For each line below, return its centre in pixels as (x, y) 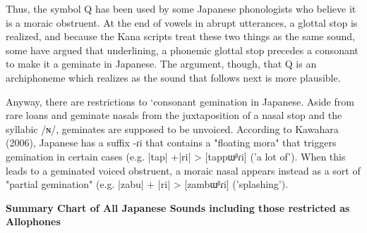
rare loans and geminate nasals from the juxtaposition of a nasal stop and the (174, 115)
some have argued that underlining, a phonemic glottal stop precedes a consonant (182, 50)
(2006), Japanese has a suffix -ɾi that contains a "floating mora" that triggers (171, 143)
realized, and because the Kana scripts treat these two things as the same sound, (180, 36)
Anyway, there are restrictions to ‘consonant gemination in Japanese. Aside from (180, 101)
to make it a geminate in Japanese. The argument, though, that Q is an (161, 64)
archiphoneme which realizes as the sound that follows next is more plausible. (173, 77)
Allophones (33, 221)
